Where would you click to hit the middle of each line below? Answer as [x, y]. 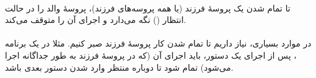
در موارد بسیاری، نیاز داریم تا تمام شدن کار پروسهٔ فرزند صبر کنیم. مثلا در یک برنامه [158, 43]
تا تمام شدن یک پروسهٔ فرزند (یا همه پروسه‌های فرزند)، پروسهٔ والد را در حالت [148, 8]
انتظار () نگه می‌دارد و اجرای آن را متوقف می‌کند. [95, 20]
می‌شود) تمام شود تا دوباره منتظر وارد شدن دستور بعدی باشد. [119, 67]
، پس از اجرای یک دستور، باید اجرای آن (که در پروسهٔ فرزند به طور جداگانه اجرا [151, 55]
